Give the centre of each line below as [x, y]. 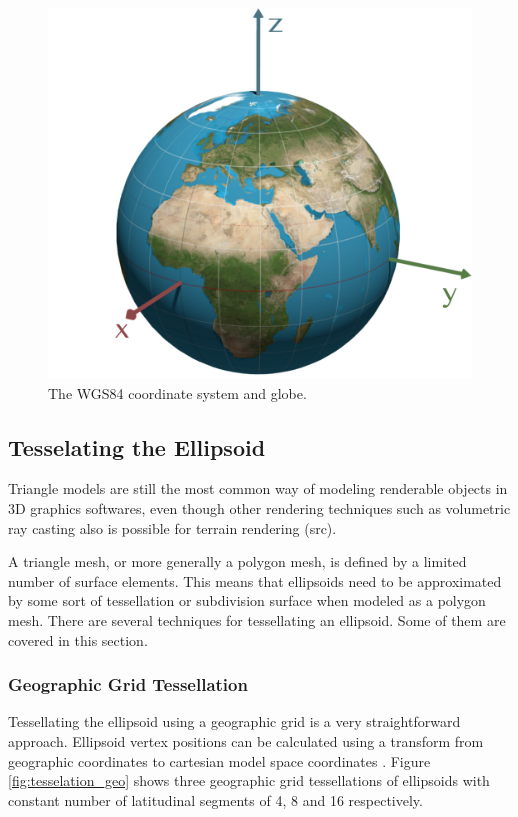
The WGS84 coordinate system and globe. [177, 392]
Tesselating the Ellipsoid [137, 446]
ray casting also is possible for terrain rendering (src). [172, 527]
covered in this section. [78, 639]
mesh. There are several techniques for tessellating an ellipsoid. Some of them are [257, 619]
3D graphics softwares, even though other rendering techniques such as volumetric [259, 507]
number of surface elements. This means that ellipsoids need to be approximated [255, 580]
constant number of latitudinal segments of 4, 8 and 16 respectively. [215, 799]
